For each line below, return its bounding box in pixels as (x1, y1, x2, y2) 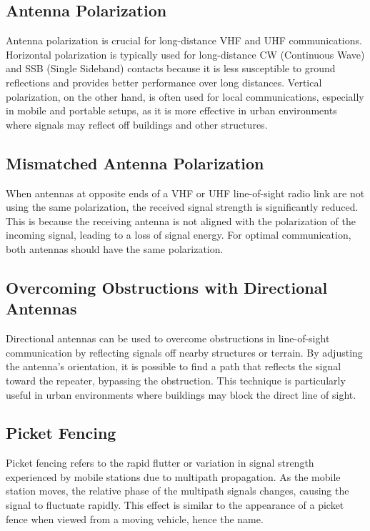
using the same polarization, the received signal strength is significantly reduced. (6, 199, 359, 214)
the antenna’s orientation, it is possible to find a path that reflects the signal (6, 359, 341, 374)
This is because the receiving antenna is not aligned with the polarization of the (6, 213, 356, 228)
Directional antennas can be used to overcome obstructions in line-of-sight (6, 331, 330, 346)
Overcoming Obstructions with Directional (6, 276, 328, 298)
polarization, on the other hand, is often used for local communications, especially (6, 89, 364, 104)
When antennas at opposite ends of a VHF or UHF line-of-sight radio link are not (6, 185, 365, 200)
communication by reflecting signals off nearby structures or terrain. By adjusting (6, 344, 363, 359)
